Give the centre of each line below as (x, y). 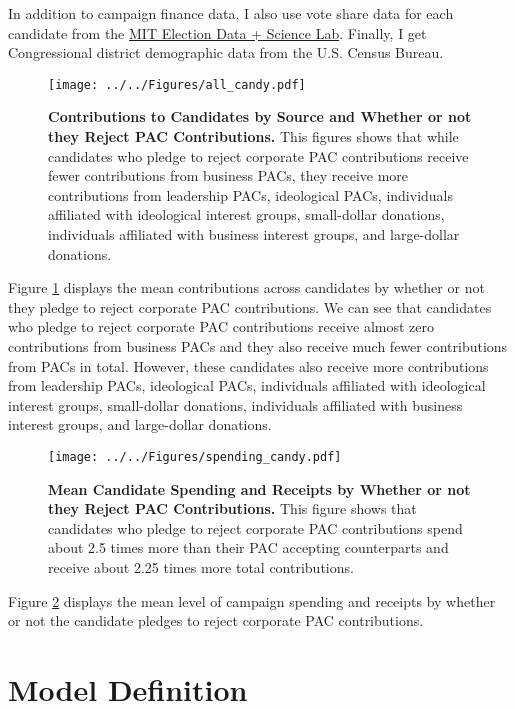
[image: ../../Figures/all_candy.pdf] (177, 84)
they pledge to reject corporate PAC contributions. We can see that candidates (250, 306)
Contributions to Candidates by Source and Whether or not (260, 116)
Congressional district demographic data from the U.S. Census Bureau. (226, 52)
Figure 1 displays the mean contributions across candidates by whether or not (246, 287)
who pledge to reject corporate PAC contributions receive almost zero (221, 326)
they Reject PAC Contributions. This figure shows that (232, 508)
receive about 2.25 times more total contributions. (201, 566)
